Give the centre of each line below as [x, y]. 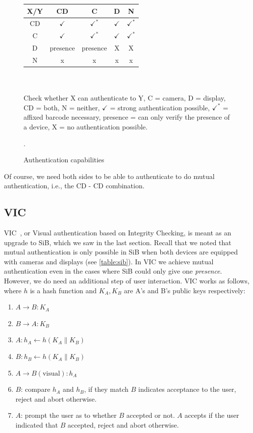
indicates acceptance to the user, [187, 389]
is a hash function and [63, 290]
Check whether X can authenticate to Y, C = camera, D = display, [125, 98]
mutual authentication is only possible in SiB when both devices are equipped [121, 252]
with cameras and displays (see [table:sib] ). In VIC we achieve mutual [109, 261]
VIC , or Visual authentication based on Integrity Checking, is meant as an [118, 233]
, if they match [106, 389]
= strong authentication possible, [160, 107]
